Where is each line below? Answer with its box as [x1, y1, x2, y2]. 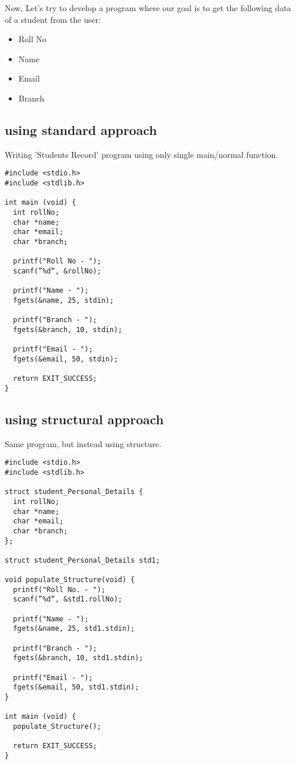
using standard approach [5, 120, 157, 138]
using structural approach [5, 410, 164, 428]
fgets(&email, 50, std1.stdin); [13, 683, 140, 692]
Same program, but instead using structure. [5, 437, 162, 449]
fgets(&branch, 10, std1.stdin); [13, 654, 144, 662]
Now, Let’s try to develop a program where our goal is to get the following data [5, 2, 291, 13]
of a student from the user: [5, 13, 101, 25]
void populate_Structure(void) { [5, 576, 135, 584]
